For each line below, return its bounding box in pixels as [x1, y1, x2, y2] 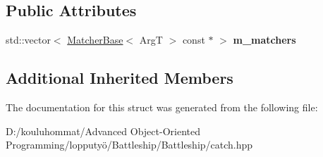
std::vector [6, 32, 51, 47]
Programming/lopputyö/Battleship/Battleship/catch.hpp [6, 137, 253, 152]
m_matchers [233, 32, 296, 47]
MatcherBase [67, 32, 123, 47]
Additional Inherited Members [6, 67, 233, 89]
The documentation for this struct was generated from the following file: [6, 100, 318, 114]
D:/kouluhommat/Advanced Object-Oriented [6, 123, 200, 138]
